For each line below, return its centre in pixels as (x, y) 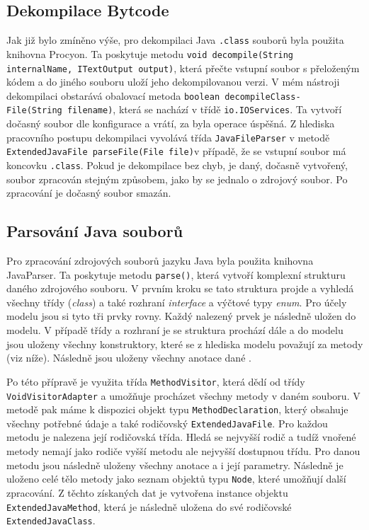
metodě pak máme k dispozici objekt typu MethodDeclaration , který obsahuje (177, 409)
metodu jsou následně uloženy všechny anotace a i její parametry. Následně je (175, 465)
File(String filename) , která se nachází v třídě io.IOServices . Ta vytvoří (174, 109)
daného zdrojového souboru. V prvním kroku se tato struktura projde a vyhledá (180, 288)
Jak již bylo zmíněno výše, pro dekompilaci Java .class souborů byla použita (175, 40)
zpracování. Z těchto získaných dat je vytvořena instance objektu (147, 492)
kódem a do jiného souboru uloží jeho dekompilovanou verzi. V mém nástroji (173, 82)
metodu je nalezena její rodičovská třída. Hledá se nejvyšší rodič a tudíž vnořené (181, 437)
